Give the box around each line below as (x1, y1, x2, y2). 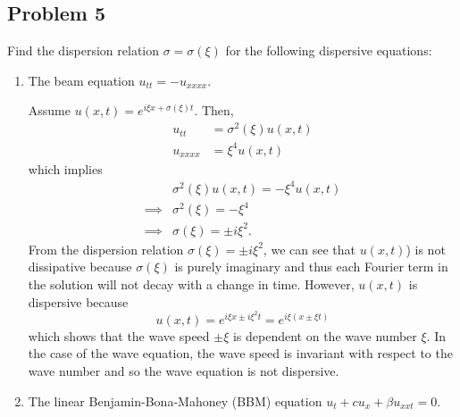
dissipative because (28, 257, 132, 276)
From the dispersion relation (28, 239, 184, 258)
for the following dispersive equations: (225, 41, 432, 60)
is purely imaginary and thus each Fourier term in (174, 257, 448, 276)
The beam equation (28, 71, 135, 89)
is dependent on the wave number (232, 326, 417, 345)
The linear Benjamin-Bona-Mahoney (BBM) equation (28, 391, 322, 410)
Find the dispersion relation (7, 41, 160, 60)
